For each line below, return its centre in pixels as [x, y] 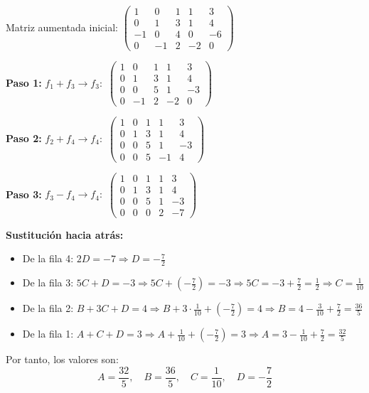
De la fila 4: [48, 258]
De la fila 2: [48, 308]
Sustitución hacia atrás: [65, 234]
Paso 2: [24, 138]
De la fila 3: [48, 282]
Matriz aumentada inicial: [62, 27]
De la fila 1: [48, 334]
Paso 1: [24, 82]
